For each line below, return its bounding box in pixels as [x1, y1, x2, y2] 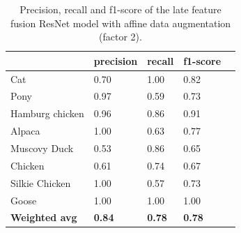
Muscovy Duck [10, 141, 74, 155]
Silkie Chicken [10, 175, 71, 190]
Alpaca [10, 123, 40, 138]
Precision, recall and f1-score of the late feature [20, 2, 221, 16]
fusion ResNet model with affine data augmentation [10, 15, 231, 30]
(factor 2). [99, 29, 142, 44]
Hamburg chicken [10, 106, 84, 121]
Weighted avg [10, 210, 77, 225]
